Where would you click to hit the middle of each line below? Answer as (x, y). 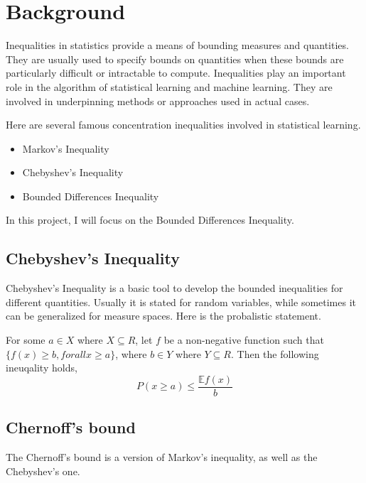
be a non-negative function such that (244, 340)
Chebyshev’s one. (43, 471)
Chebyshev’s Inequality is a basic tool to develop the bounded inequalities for (174, 288)
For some (26, 340)
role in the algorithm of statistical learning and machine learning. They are (169, 86)
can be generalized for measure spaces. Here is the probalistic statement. (163, 316)
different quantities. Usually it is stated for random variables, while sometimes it (181, 302)
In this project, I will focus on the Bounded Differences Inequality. (150, 220)
